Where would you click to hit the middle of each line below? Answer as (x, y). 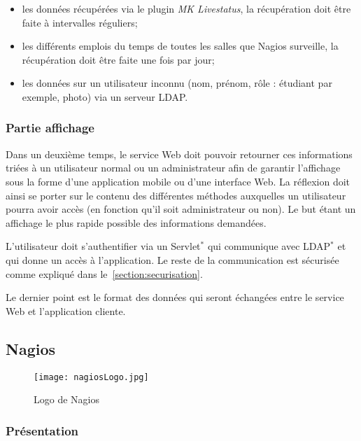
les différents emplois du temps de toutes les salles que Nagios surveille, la (180, 46)
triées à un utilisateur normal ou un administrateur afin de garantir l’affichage (173, 168)
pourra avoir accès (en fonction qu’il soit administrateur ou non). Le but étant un (181, 209)
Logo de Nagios (66, 399)
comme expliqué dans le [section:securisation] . (104, 273)
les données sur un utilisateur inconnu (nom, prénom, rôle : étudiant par (177, 83)
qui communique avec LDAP (269, 246)
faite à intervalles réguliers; (80, 22)
